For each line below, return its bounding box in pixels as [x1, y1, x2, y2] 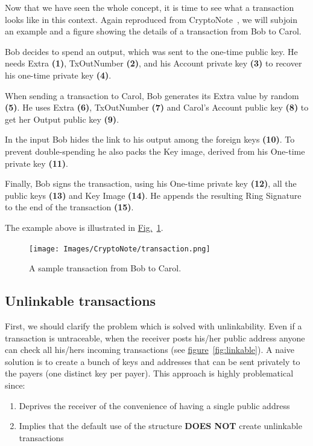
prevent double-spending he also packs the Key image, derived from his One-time [5, 144, 305, 157]
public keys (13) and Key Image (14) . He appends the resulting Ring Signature [5, 189, 302, 201]
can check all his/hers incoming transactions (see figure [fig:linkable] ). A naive [5, 343, 295, 356]
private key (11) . [5, 157, 68, 169]
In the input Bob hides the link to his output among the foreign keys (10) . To [5, 133, 295, 146]
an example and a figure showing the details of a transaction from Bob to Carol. [5, 25, 302, 37]
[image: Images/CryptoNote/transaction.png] [29, 244, 210, 253]
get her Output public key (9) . [5, 112, 119, 125]
